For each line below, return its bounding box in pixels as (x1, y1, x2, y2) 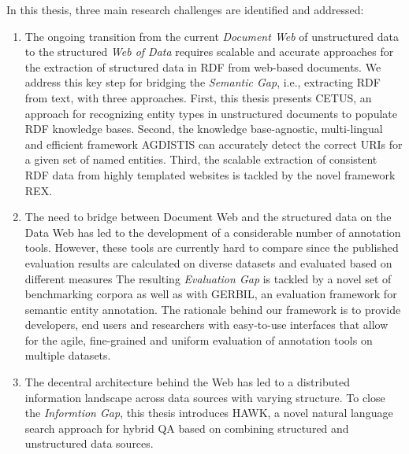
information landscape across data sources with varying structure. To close (24, 389, 385, 405)
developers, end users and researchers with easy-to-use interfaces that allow (24, 316, 389, 333)
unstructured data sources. (24, 435, 154, 452)
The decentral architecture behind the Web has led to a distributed (24, 374, 350, 390)
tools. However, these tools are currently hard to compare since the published (24, 239, 399, 256)
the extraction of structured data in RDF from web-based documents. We (24, 58, 381, 75)
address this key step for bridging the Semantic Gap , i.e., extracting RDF (24, 74, 381, 90)
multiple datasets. (24, 347, 111, 364)
